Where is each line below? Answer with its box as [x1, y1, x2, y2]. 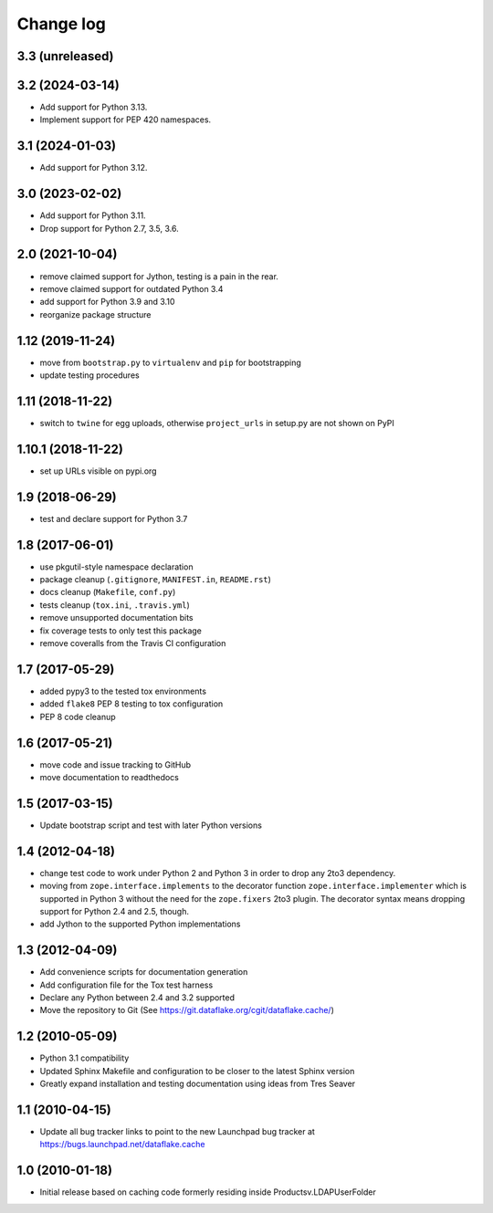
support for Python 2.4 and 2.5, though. [39, 905, 189, 916]
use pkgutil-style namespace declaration [39, 561, 194, 572]
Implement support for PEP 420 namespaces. [39, 114, 212, 125]
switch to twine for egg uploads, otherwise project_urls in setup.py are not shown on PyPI [39, 417, 394, 428]
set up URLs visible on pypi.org [39, 465, 157, 476]
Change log [16, 14, 107, 34]
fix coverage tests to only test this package [39, 625, 203, 636]
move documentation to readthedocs [39, 772, 180, 782]
